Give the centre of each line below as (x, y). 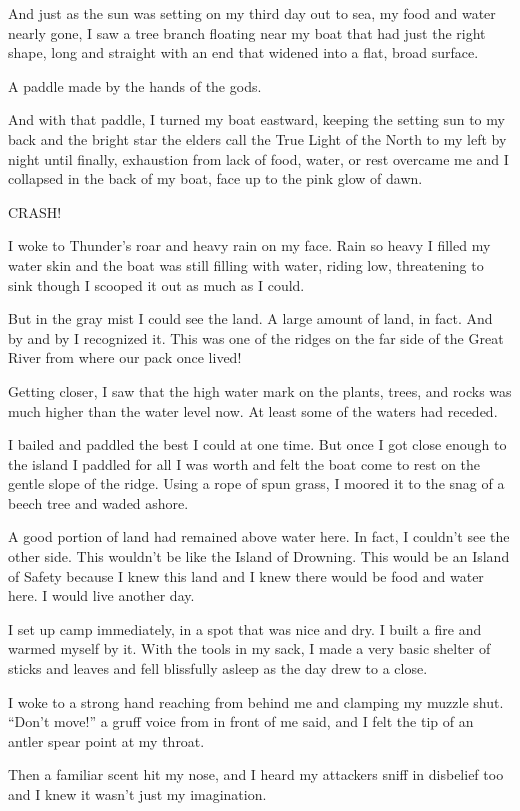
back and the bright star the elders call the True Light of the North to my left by (257, 138)
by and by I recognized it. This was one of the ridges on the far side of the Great (256, 337)
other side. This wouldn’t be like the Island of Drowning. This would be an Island (259, 556)
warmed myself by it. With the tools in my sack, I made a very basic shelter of (249, 648)
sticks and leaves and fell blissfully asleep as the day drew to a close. (218, 668)
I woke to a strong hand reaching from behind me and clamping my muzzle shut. (256, 701)
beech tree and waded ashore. (98, 502)
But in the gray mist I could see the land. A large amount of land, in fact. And (250, 318)
